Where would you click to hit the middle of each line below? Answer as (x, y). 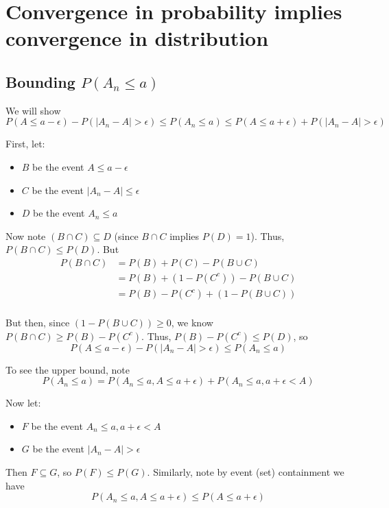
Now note (26, 235)
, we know (192, 323)
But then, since (38, 323)
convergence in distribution (137, 38)
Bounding (40, 81)
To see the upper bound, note (68, 369)
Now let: (23, 403)
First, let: (25, 144)
